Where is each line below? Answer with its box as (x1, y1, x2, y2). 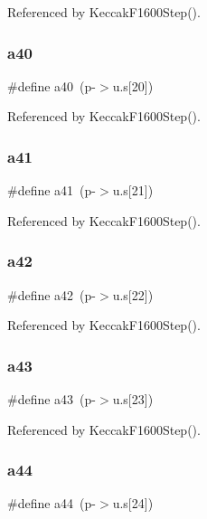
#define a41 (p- (7, 181, 96, 200)
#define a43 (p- (7, 390, 96, 409)
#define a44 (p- (7, 494, 96, 513)
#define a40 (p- (7, 76, 96, 95)
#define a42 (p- (7, 285, 96, 304)
